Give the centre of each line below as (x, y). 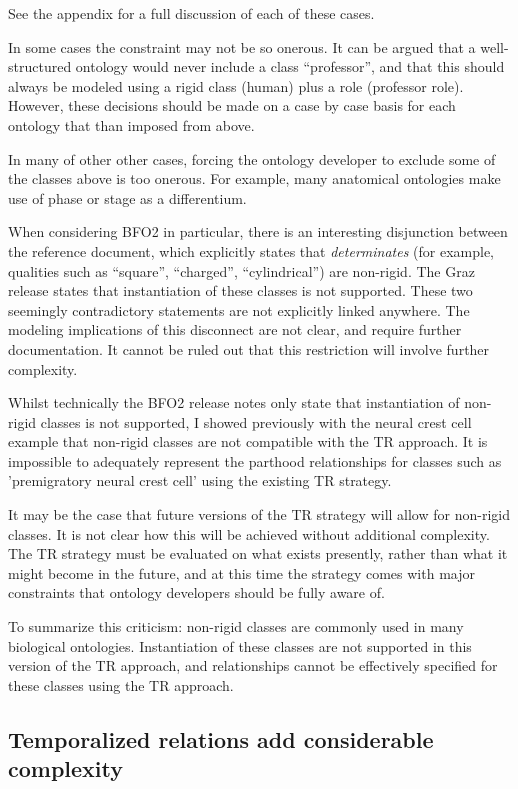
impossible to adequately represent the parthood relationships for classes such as (255, 460)
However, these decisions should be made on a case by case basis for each (232, 105)
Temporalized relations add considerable (221, 738)
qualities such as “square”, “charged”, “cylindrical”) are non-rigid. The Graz (241, 270)
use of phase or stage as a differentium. (127, 197)
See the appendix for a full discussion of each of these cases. (191, 13)
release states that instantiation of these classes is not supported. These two (240, 290)
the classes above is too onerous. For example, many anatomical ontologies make (254, 178)
